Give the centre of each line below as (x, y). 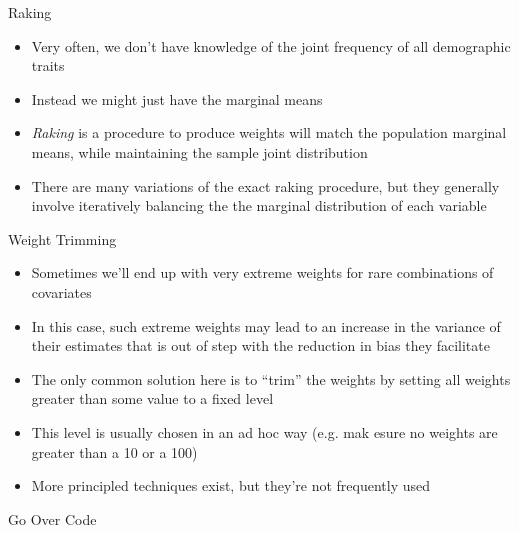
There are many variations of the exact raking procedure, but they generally (265, 185)
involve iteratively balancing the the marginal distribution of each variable (259, 205)
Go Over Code (52, 518)
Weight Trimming (62, 238)
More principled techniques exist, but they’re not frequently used (231, 485)
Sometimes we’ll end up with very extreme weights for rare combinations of (262, 272)
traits (48, 65)
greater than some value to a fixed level (152, 398)
